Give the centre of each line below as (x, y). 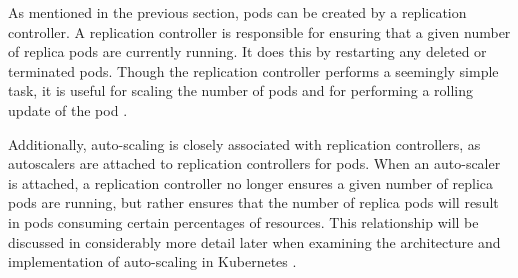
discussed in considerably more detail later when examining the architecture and (254, 241)
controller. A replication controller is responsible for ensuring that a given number (259, 31)
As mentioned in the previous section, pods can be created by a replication (237, 12)
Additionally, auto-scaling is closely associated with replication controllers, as (244, 143)
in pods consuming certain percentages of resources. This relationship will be (243, 221)
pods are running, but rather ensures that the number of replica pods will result (253, 202)
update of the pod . (68, 109)
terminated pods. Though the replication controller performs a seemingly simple (253, 70)
